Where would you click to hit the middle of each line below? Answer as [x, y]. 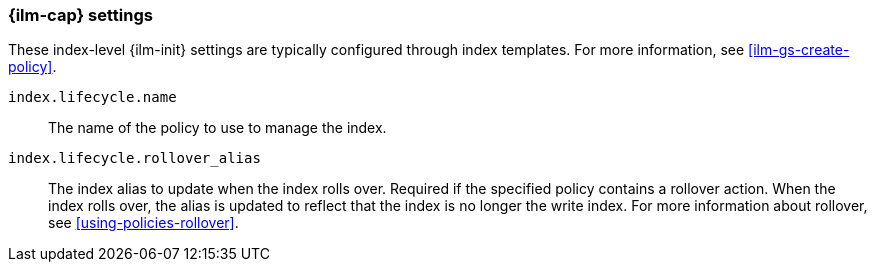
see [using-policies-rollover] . [143, 223]
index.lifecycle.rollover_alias [134, 158]
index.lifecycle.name [92, 97]
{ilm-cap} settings [80, 15]
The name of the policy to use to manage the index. [217, 128]
